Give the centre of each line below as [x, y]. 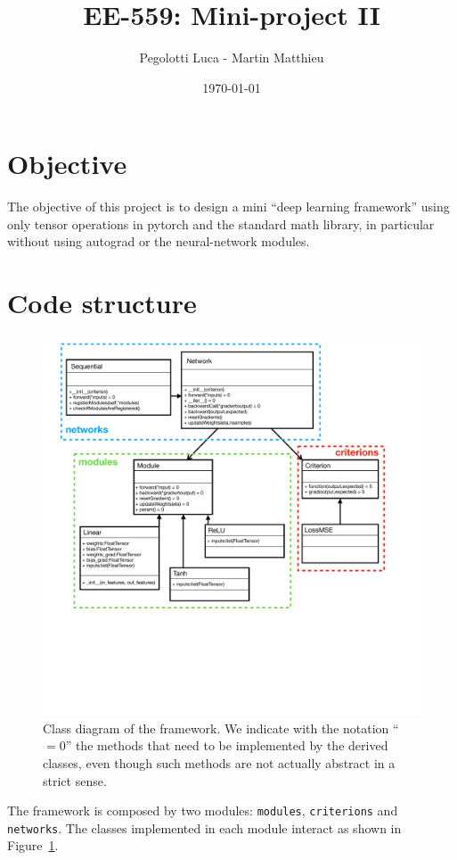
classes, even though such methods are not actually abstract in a [219, 762]
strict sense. [75, 780]
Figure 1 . [33, 845]
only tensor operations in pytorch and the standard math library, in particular [221, 223]
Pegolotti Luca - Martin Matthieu [232, 58]
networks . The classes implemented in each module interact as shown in [204, 827]
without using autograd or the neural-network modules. [159, 241]
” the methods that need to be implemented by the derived [227, 745]
